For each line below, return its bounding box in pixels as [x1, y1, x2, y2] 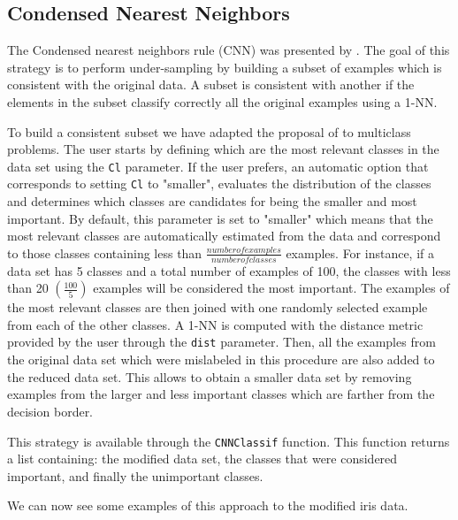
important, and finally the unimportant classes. [7, 466, 263, 485]
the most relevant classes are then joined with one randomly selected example [7, 298, 428, 317]
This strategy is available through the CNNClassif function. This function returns [7, 432, 450, 450]
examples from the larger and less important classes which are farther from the [7, 385, 435, 403]
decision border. [7, 401, 94, 420]
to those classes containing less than [7, 243, 202, 262]
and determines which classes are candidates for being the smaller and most [7, 192, 417, 210]
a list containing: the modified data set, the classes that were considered [7, 449, 398, 468]
